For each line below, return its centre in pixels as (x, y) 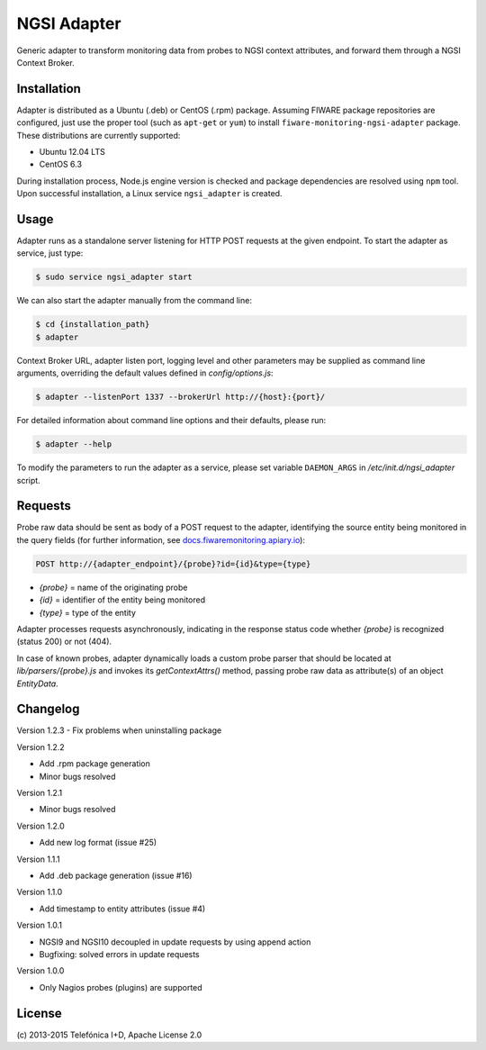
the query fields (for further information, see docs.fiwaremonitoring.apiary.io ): (161, 539)
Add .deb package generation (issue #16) (116, 875)
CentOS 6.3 (61, 164)
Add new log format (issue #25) (98, 843)
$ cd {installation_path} (93, 325)
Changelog (48, 709)
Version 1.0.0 (40, 971)
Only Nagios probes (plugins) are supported (121, 987)
